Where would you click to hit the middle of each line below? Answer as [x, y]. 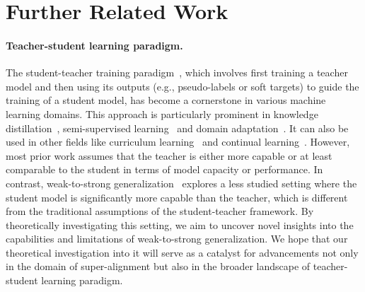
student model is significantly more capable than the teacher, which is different [177, 197]
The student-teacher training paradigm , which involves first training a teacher [177, 72]
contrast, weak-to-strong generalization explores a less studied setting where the [181, 183]
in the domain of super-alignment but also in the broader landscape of [158, 266]
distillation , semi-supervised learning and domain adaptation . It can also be [177, 128]
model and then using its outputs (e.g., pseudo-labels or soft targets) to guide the [182, 86]
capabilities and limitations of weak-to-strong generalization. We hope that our [177, 239]
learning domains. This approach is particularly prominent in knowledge [162, 113]
